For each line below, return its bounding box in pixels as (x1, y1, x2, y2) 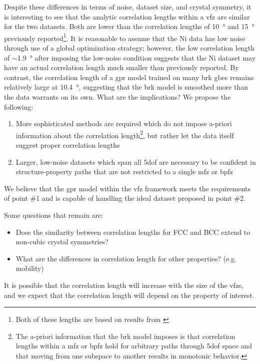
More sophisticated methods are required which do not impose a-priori (15, 118, 232, 129)
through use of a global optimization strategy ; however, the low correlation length (4, 43, 254, 53)
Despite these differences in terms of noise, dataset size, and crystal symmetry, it (4, 2, 251, 12)
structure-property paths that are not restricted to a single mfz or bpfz (15, 166, 233, 177)
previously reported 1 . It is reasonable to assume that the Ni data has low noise (4, 31, 245, 43)
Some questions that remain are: (4, 210, 103, 220)
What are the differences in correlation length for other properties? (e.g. (15, 253, 236, 263)
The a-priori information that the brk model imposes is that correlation (15, 330, 235, 341)
